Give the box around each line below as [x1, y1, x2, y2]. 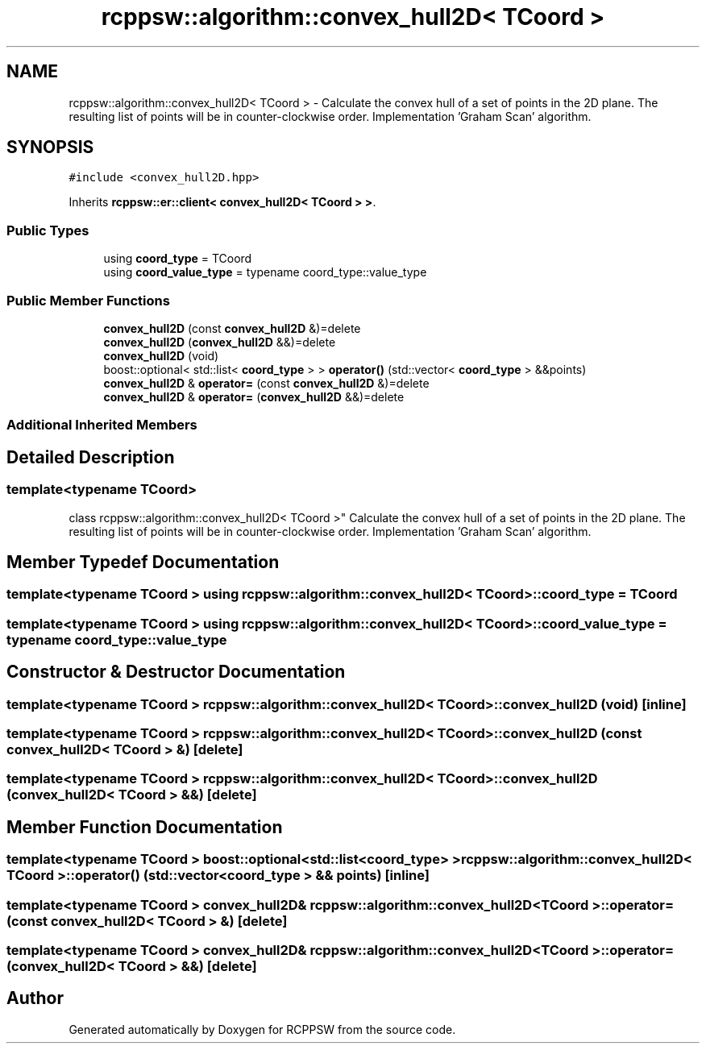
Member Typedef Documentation [6, 551, 280, 572]
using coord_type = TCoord [103, 251, 252, 266]
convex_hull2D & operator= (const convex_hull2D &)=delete [103, 376, 430, 390]
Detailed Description [6, 446, 175, 467]
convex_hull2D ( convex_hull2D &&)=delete [103, 334, 336, 349]
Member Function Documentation [6, 816, 283, 837]
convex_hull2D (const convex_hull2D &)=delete [103, 321, 361, 335]
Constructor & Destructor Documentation [6, 662, 346, 683]
